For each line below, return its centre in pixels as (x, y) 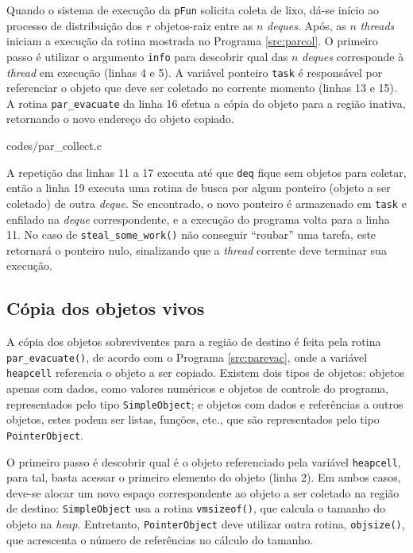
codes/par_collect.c (54, 145)
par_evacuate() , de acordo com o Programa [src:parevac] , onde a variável (187, 357)
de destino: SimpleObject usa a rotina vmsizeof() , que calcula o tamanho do (196, 508)
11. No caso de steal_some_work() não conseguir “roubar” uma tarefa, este (191, 234)
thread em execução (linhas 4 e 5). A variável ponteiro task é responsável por (195, 72)
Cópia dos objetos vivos (106, 308)
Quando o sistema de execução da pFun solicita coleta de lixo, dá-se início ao (193, 10)
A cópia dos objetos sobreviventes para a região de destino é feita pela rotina (194, 342)
